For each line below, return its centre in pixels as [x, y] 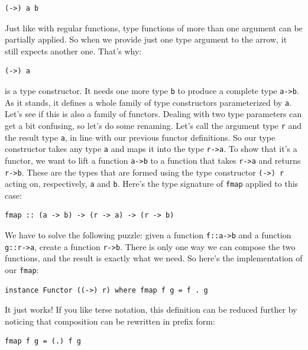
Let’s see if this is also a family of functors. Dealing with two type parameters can [153, 114]
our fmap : [22, 269]
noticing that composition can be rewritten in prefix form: [110, 321]
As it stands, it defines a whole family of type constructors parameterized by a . [148, 102]
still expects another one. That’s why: [73, 51]
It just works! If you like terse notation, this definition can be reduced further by [151, 310]
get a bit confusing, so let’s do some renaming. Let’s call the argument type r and [153, 125]
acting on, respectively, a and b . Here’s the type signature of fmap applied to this [152, 184]
